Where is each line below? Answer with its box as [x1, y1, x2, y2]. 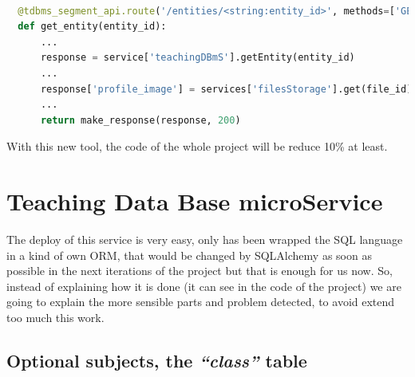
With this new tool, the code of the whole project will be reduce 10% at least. [6, 138, 388, 155]
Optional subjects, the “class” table [6, 348, 307, 373]
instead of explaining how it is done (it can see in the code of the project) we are [6, 277, 401, 294]
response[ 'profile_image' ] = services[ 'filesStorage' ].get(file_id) [40, 83, 413, 95]
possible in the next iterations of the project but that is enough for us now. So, [6, 262, 393, 279]
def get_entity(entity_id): [18, 21, 167, 33]
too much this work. [6, 309, 105, 326]
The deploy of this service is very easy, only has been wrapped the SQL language [6, 231, 403, 248]
